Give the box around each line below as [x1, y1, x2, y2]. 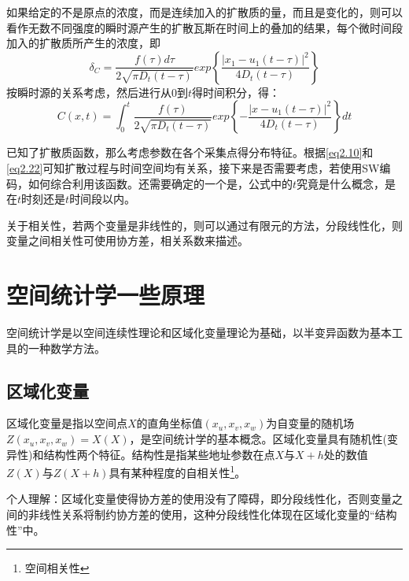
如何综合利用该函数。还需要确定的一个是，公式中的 [28, 175, 293, 191]
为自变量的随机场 [266, 415, 355, 431]
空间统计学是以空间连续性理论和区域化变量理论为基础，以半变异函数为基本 [6, 324, 392, 341]
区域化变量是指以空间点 [6, 415, 127, 431]
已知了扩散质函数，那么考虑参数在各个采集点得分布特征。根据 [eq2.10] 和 [6, 144, 374, 161]
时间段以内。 [69, 191, 136, 207]
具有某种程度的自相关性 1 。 [109, 462, 246, 480]
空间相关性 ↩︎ [24, 560, 90, 576]
